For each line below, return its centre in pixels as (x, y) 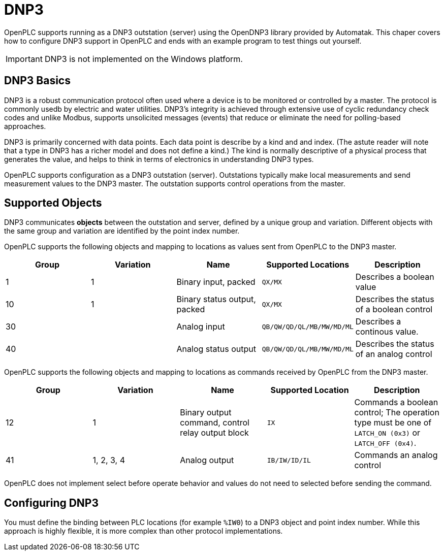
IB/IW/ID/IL (289, 460)
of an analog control (394, 354)
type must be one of (393, 423)
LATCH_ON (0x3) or (387, 433)
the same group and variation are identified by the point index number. (122, 231)
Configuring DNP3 (52, 503)
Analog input (201, 327)
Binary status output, (216, 299)
